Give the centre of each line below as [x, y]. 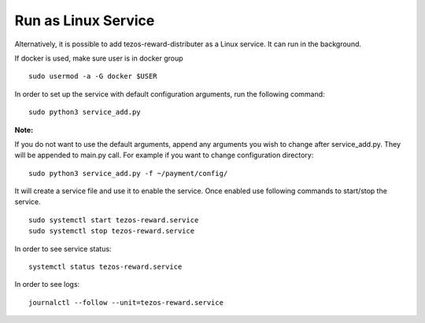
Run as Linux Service [85, 20]
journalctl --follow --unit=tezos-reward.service [126, 302]
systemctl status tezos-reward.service [105, 267]
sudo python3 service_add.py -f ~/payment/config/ [128, 173]
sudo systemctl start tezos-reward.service [114, 220]
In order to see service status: [63, 248]
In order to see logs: [47, 284]
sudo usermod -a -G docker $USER [93, 76]
